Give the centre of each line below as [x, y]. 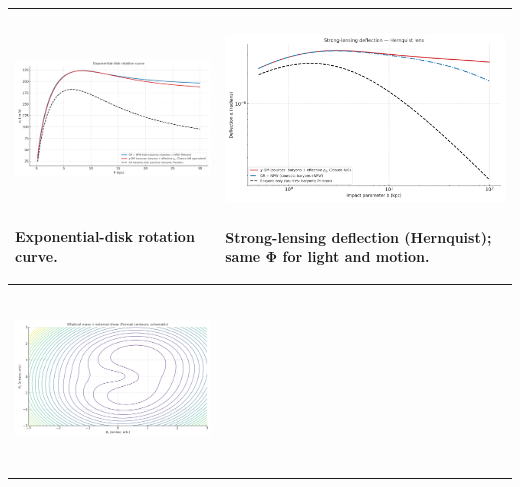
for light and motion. [356, 256]
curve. [36, 256]
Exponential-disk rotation [105, 236]
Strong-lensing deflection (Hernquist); [358, 236]
